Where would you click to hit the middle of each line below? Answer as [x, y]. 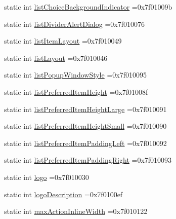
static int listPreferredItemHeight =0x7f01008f [76, 92]
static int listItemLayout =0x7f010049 [63, 41]
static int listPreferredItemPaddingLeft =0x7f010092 [85, 143]
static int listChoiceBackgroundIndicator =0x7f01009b [88, 7]
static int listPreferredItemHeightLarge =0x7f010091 [85, 109]
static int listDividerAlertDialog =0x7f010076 [74, 24]
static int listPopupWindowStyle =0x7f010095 [75, 75]
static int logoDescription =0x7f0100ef [63, 194]
